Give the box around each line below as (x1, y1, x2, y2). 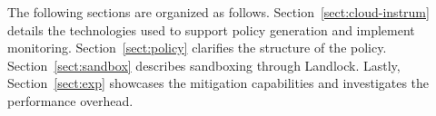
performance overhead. (7, 91, 134, 110)
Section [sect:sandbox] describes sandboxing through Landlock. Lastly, (7, 55, 401, 74)
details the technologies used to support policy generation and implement (7, 20, 415, 39)
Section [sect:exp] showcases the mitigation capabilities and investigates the (7, 73, 430, 92)
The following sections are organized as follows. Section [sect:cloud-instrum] (7, 3, 430, 21)
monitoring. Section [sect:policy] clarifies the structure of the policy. (7, 38, 387, 57)
